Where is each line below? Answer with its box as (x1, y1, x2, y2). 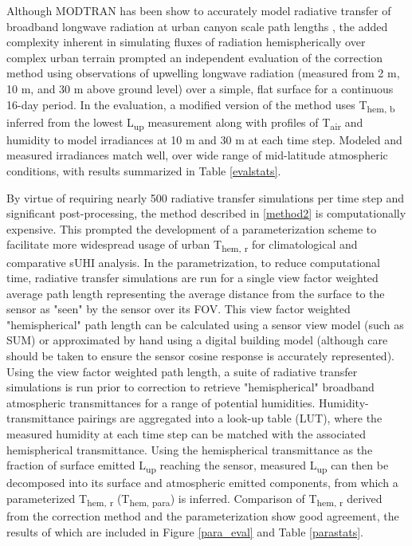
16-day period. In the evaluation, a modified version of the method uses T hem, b (6, 96, 395, 115)
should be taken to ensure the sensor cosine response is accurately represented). (6, 348, 394, 364)
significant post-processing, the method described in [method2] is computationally (6, 205, 406, 222)
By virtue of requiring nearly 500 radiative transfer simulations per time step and (6, 189, 405, 206)
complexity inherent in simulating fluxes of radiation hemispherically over (6, 33, 366, 50)
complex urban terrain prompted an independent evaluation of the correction (6, 49, 383, 65)
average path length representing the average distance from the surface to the (6, 285, 385, 301)
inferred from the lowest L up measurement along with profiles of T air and (6, 113, 363, 132)
